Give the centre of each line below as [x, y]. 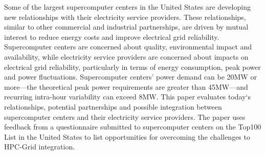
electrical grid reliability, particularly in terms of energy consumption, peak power [132, 67]
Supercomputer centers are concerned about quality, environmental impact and [128, 47]
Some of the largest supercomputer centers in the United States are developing [127, 7]
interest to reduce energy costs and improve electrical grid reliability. [112, 36]
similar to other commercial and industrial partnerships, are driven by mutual [126, 27]
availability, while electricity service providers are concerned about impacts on [126, 56]
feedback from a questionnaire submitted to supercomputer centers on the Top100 [133, 127]
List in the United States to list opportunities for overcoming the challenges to [127, 136]
